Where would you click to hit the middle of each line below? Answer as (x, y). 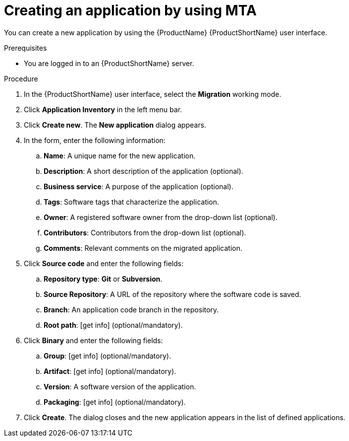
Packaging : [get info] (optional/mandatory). (115, 402)
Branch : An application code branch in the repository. (131, 309)
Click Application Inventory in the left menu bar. (103, 109)
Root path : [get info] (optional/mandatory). (113, 325)
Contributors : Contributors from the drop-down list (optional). (145, 232)
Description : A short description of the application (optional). (144, 171)
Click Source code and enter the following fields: (104, 263)
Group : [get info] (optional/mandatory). (107, 356)
